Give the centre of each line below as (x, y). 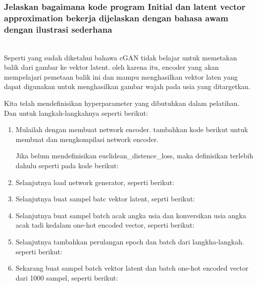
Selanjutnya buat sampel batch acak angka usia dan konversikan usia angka (131, 215)
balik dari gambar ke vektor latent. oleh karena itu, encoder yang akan (111, 67)
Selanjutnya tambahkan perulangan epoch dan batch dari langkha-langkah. (130, 241)
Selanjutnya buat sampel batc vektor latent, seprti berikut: (105, 199)
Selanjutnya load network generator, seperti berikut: (95, 182)
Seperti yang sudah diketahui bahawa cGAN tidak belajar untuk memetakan (121, 57)
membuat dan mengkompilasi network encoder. (87, 139)
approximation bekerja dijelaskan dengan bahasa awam (116, 18)
